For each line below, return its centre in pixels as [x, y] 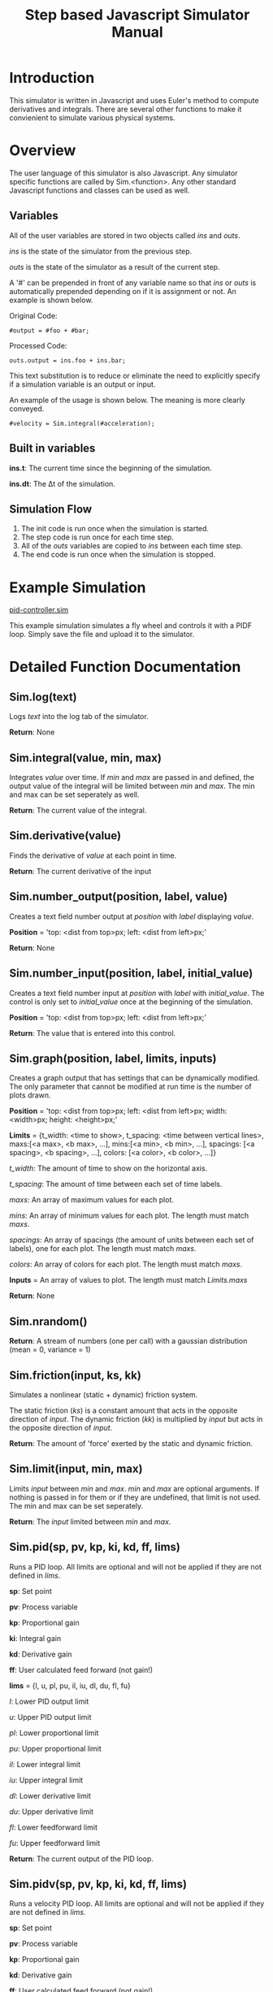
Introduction [52, 78]
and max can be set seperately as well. [74, 795]
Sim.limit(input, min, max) [76, 1469]
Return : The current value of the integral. [78, 811]
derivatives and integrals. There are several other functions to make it [126, 109]
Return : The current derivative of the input [80, 871]
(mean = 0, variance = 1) [50, 1349]
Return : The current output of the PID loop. [81, 1859]
